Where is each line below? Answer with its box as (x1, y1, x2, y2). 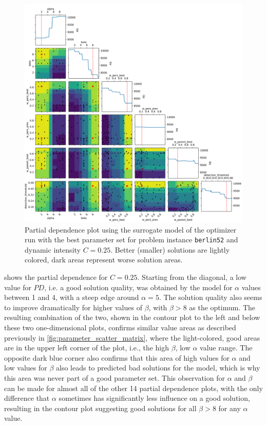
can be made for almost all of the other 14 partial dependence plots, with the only (4, 382, 263, 393)
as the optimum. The (189, 302, 256, 312)
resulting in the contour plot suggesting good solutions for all (4, 402, 197, 413)
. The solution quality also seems (159, 292, 262, 303)
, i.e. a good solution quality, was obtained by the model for (44, 281, 233, 292)
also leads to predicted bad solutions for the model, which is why (55, 362, 260, 373)
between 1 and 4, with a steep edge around (4, 292, 139, 303)
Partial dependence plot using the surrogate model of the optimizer (25, 224, 236, 235)
